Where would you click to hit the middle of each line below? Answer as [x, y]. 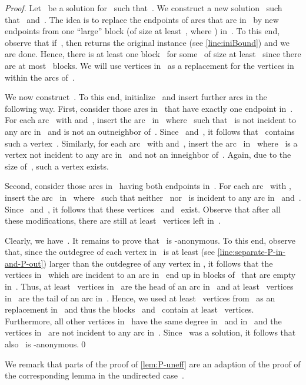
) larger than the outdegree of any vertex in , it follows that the [158, 263]
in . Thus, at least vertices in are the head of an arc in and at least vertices [149, 286]
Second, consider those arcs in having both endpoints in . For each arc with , [148, 186]
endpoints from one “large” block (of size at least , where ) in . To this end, [142, 31]
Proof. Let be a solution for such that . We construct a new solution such [144, 8]
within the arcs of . [40, 77]
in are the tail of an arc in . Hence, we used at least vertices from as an [140, 298]
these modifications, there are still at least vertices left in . [113, 220]
